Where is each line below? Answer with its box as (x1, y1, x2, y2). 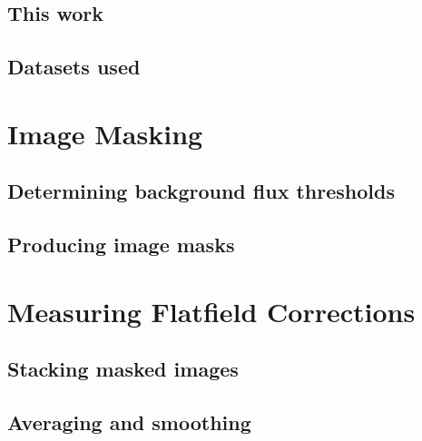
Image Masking (7, 114, 203, 152)
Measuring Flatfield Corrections (7, 292, 416, 329)
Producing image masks (7, 230, 235, 259)
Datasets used (7, 53, 141, 81)
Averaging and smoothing (7, 408, 251, 436)
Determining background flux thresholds (7, 177, 395, 205)
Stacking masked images (7, 355, 239, 383)
